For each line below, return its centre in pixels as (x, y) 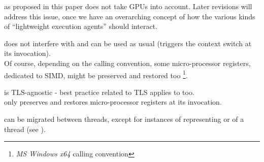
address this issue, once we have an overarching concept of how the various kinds (130, 16)
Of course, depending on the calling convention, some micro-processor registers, (127, 63)
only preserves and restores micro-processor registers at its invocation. (113, 102)
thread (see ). (25, 129)
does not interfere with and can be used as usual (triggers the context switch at (128, 43)
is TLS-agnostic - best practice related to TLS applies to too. (99, 92)
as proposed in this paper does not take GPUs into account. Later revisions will (128, 6)
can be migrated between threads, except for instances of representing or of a (124, 119)
